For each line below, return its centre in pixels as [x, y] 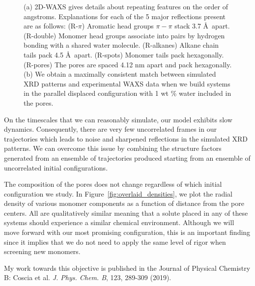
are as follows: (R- [51, 26]
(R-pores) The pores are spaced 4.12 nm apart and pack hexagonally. [128, 64]
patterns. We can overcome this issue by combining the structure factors [113, 148]
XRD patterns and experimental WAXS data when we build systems [127, 83]
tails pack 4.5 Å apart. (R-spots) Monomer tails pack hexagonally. [124, 54]
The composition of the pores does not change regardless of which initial [113, 184]
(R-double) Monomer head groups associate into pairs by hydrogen [124, 35]
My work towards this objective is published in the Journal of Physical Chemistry [127, 268]
